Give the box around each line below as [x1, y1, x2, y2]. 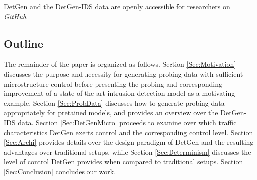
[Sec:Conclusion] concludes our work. [4, 166, 116, 176]
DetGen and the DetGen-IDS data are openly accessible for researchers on [4, 1, 230, 11]
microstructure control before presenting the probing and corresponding [4, 78, 222, 89]
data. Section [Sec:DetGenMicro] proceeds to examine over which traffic [18, 117, 237, 127]
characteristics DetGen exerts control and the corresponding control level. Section [4, 127, 253, 137]
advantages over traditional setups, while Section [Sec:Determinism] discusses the [4, 146, 251, 157]
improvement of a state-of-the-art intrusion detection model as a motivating [4, 88, 235, 98]
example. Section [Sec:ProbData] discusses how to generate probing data [4, 97, 225, 108]
